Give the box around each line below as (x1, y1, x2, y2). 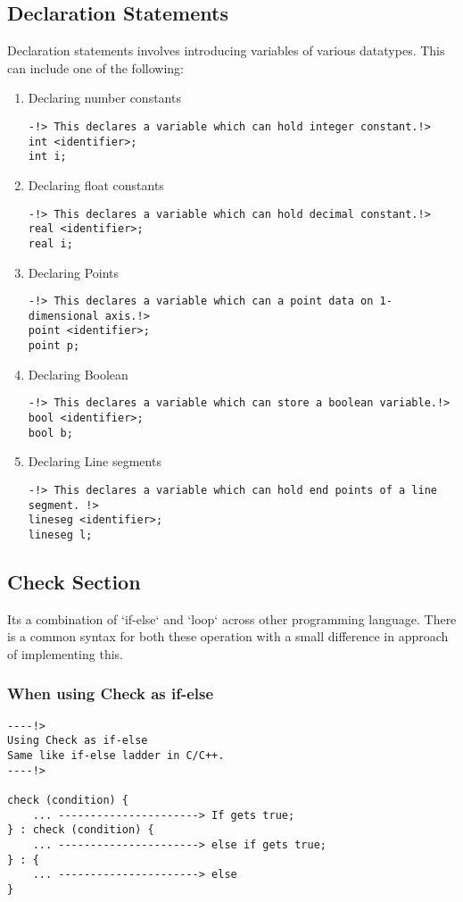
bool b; (28, 426, 73, 439)
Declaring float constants (28, 175, 164, 194)
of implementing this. (7, 644, 123, 663)
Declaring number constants (28, 88, 181, 107)
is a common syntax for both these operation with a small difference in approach (7, 627, 449, 646)
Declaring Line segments (28, 452, 161, 471)
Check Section (7, 567, 141, 595)
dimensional (28, 309, 99, 322)
